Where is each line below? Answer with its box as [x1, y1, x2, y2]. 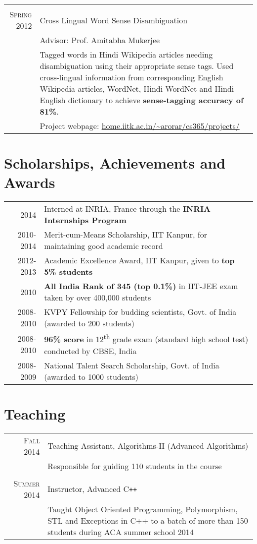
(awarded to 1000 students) [44, 370, 139, 382]
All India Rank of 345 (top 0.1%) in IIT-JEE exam [44, 280, 238, 292]
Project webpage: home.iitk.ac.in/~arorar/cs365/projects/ [40, 120, 240, 131]
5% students [44, 266, 93, 278]
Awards [4, 172, 55, 192]
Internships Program [44, 214, 127, 226]
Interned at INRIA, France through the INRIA [44, 203, 211, 215]
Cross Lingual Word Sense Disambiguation [40, 14, 188, 26]
